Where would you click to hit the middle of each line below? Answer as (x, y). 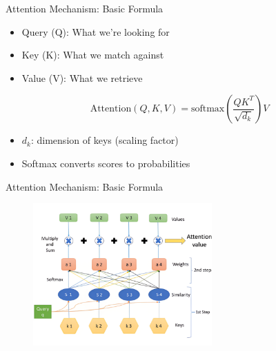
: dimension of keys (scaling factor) (105, 140)
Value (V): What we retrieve (82, 77)
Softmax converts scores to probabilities (106, 163)
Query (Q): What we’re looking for (96, 31)
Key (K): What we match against (93, 55)
